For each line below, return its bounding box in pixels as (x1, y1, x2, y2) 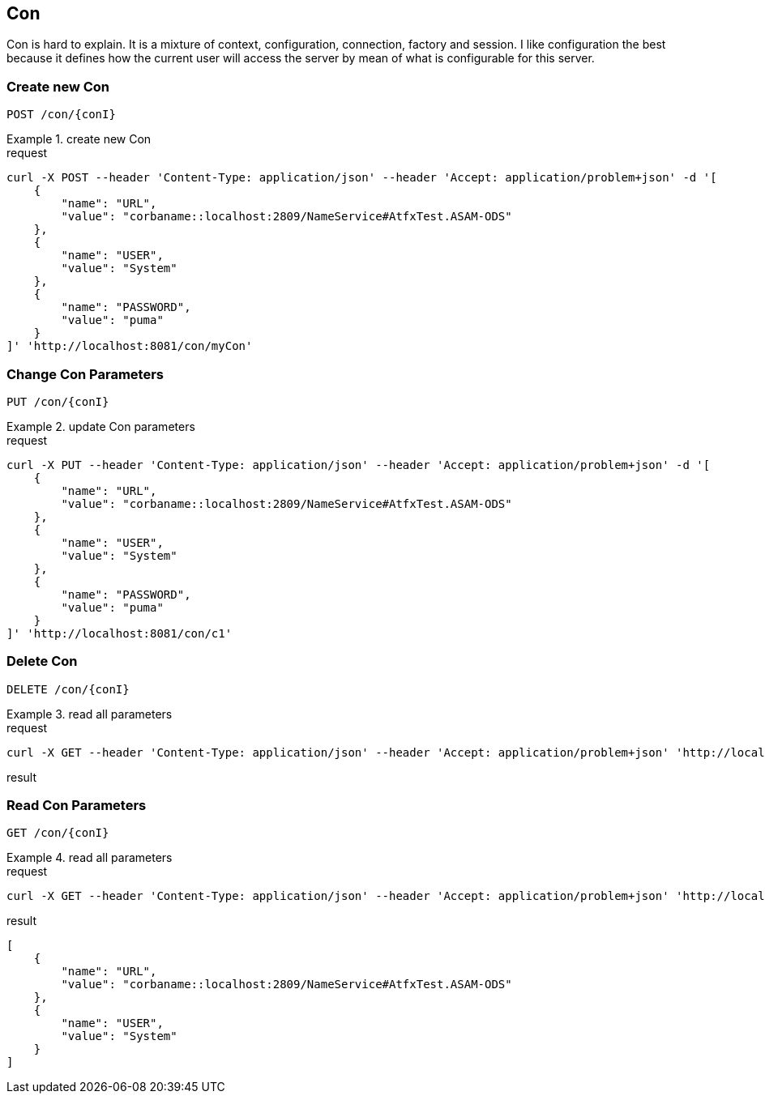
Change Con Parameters (6, 365, 165, 382)
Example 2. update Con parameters (6, 419, 195, 433)
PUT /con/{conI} (6, 394, 109, 408)
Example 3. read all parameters (6, 706, 173, 721)
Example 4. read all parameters (6, 851, 173, 865)
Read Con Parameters (6, 797, 147, 814)
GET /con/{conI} (6, 826, 109, 840)
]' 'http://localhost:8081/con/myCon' (6, 339, 253, 353)
